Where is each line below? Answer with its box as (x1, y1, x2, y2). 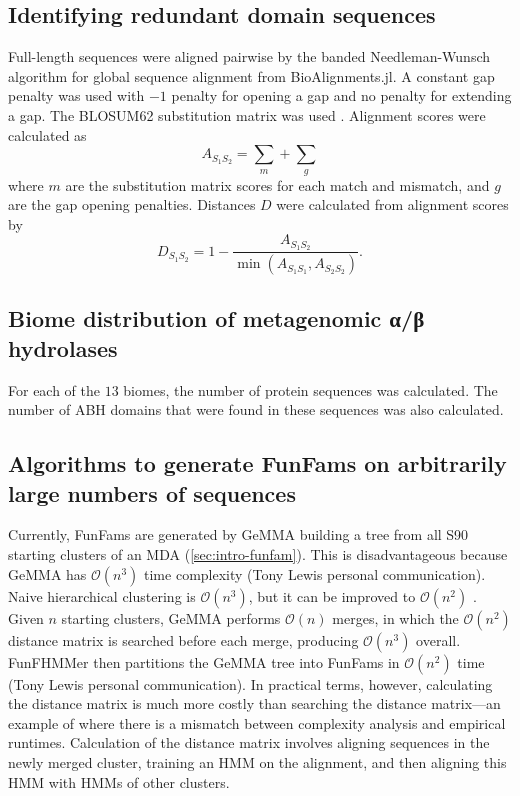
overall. (416, 629, 461, 650)
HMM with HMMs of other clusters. (8, 771, 230, 792)
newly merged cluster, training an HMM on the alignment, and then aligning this (8, 752, 507, 773)
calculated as (8, 124, 87, 145)
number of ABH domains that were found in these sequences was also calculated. (8, 399, 504, 420)
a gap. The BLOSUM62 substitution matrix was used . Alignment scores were (8, 104, 486, 125)
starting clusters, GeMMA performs (61, 607, 281, 628)
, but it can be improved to (248, 585, 416, 606)
